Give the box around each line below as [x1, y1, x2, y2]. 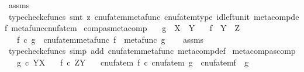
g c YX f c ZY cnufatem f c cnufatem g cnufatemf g [16, 56, 248, 68]
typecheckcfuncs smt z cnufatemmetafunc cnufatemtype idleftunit [8, 10, 250, 22]
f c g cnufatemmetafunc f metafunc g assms [16, 33, 204, 45]
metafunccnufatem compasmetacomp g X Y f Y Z [11, 22, 240, 34]
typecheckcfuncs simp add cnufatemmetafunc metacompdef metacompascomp [8, 44, 296, 57]
